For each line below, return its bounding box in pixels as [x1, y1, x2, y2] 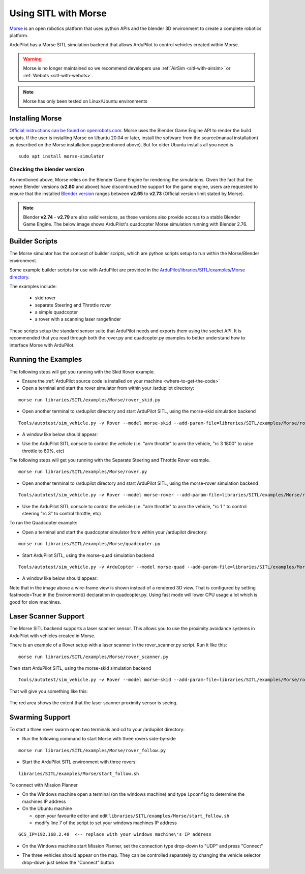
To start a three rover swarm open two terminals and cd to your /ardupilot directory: [9, 727, 185, 733]
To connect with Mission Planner [9, 782, 78, 788]
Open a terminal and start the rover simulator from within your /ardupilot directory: [22, 385, 194, 391]
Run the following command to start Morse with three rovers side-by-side [22, 736, 176, 742]
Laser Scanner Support [9, 612, 85, 621]
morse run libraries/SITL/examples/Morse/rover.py [18, 469, 147, 475]
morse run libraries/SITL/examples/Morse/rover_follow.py [18, 747, 166, 753]
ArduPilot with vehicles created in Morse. [9, 633, 96, 639]
